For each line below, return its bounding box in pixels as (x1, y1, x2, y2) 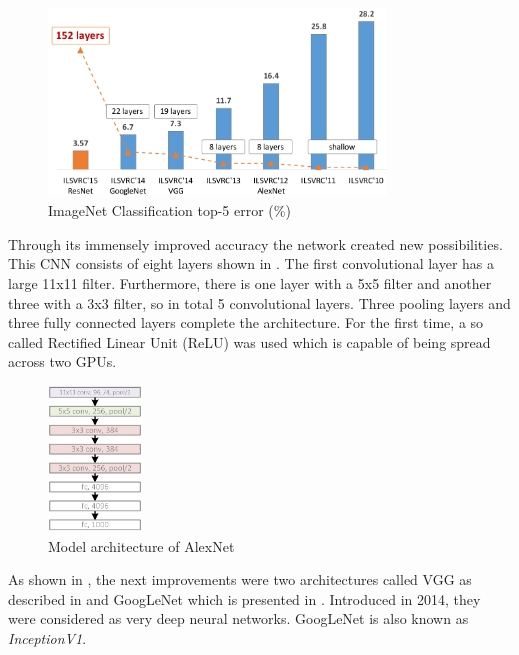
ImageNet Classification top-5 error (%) (48, 200, 291, 221)
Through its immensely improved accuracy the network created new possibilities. (8, 233, 503, 254)
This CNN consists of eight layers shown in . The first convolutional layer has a (8, 253, 495, 274)
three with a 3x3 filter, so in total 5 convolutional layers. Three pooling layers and (8, 292, 511, 313)
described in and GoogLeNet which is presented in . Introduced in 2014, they (8, 588, 481, 609)
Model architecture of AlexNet (48, 535, 235, 556)
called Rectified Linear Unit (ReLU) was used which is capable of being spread (8, 331, 491, 352)
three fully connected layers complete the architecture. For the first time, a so (8, 312, 484, 333)
